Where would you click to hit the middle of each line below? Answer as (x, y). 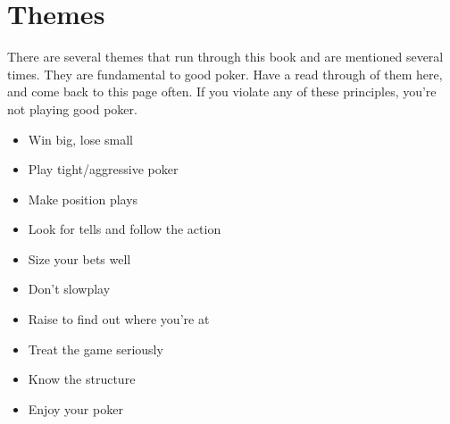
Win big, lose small (81, 139)
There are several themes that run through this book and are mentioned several (225, 57)
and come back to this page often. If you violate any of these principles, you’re (222, 91)
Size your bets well (79, 258)
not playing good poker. (72, 108)
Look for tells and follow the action (125, 229)
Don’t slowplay (69, 289)
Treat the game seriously (96, 349)
